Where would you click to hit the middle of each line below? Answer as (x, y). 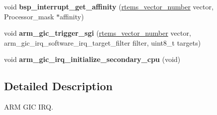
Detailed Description (58, 86)
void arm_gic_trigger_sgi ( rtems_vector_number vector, (98, 33)
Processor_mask (29, 16)
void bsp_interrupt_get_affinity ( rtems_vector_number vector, (109, 6)
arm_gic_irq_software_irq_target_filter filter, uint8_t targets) (103, 42)
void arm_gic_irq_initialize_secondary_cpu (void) (92, 59)
